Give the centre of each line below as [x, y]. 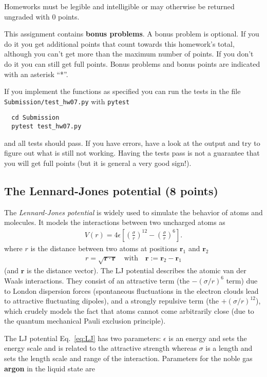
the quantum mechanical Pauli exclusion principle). [85, 321]
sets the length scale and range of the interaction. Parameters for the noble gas [128, 358]
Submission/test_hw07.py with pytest [67, 101]
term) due [242, 280]
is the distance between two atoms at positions [104, 248]
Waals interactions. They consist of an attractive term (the [97, 280]
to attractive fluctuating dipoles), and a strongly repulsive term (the [112, 301]
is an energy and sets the [208, 338]
